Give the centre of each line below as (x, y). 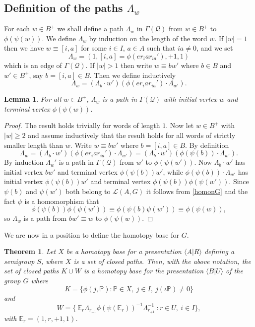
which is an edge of (33, 65)
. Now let (180, 125)
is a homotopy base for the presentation (144, 271)
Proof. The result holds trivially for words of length (82, 125)
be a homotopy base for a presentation (124, 251)
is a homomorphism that (62, 201)
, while (173, 171)
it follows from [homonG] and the (197, 191)
